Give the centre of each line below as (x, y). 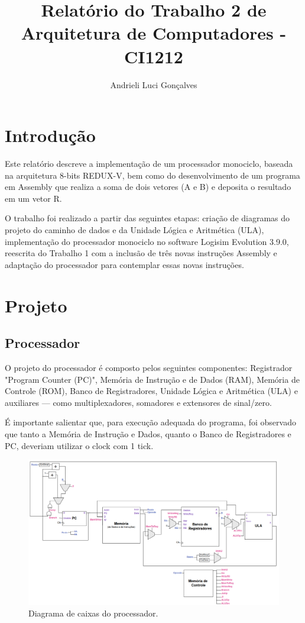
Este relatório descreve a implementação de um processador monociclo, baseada (149, 164)
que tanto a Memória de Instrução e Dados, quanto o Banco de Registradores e (148, 433)
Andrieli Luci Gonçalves (154, 84)
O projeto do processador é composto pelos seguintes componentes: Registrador (149, 367)
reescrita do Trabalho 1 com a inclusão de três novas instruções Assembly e (141, 253)
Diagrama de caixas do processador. (93, 613)
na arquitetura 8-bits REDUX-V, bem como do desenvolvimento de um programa (152, 175)
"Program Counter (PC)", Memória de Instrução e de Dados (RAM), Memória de (152, 379)
